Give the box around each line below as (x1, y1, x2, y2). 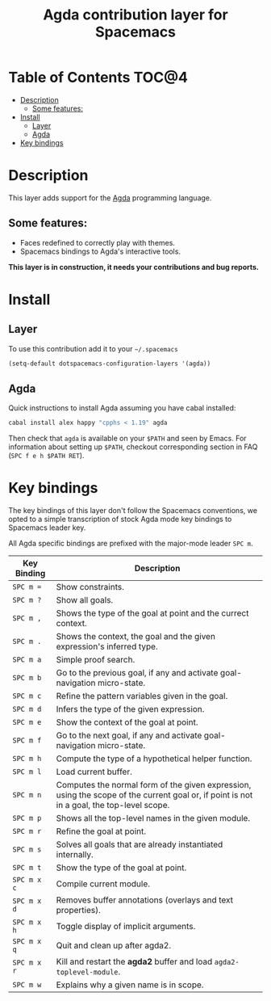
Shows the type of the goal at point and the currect (56, 608, 249, 619)
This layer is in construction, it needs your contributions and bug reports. (8, 262, 260, 271)
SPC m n (12, 790, 42, 800)
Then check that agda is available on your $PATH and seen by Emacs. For (8, 434, 248, 444)
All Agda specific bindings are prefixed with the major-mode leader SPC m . (8, 539, 254, 549)
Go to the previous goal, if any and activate (56, 667, 219, 679)
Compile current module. (56, 878, 151, 890)
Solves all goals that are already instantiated (56, 839, 223, 850)
